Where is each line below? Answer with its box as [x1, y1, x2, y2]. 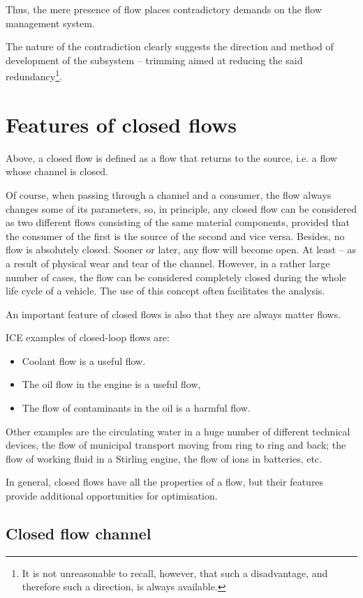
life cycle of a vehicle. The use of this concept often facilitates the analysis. [6, 283, 325, 298]
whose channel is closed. [6, 164, 108, 179]
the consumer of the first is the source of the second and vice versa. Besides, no [6, 228, 345, 243]
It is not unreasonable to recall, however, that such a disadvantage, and [22, 565, 328, 580]
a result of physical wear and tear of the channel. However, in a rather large [6, 255, 330, 270]
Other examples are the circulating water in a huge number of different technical [6, 424, 350, 438]
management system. [6, 15, 95, 30]
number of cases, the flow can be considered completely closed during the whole [6, 269, 346, 284]
